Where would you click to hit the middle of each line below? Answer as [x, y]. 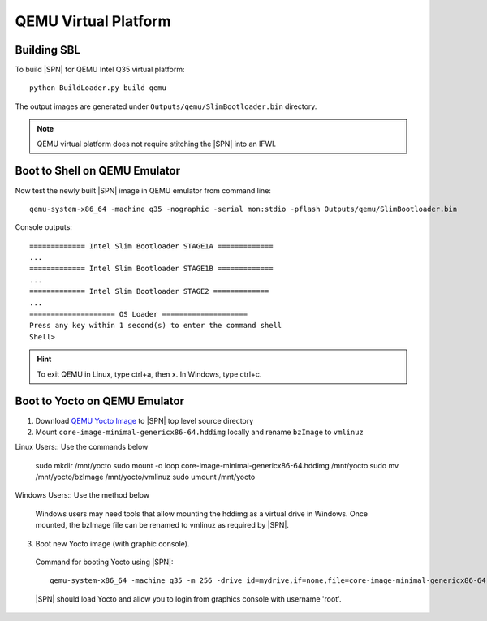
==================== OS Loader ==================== [138, 314]
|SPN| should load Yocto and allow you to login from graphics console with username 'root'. [188, 599]
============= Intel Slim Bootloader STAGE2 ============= [149, 291]
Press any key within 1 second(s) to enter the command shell [156, 326]
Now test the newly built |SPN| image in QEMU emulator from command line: [143, 190]
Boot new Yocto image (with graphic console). [112, 543]
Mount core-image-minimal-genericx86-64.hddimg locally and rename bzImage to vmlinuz [200, 432]
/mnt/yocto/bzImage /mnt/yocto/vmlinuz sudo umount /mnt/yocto [145, 477]
